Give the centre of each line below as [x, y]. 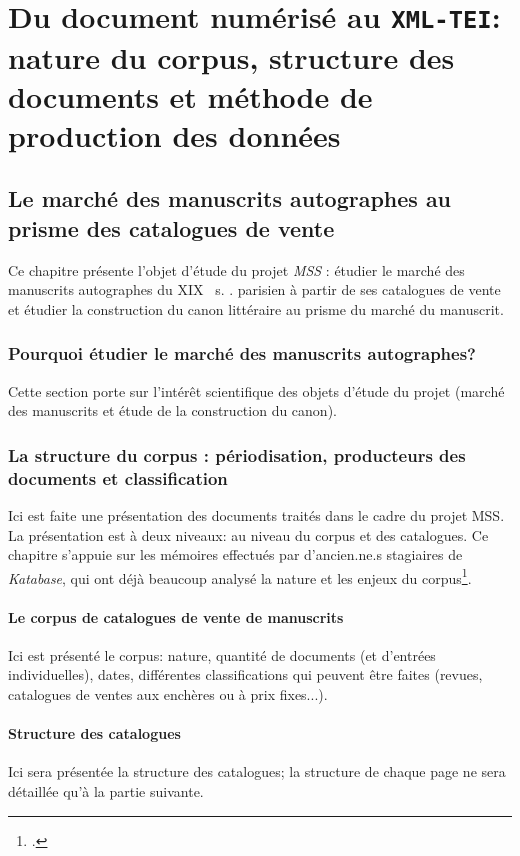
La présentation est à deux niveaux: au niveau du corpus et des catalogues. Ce [248, 534]
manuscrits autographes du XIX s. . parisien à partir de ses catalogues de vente [254, 289]
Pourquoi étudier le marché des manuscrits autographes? [242, 353]
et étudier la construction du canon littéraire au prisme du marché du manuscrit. [256, 308]
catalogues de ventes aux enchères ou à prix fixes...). [168, 694]
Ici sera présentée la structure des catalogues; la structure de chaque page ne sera [257, 771]
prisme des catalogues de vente [171, 227]
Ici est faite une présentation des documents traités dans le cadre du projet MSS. [256, 514]
